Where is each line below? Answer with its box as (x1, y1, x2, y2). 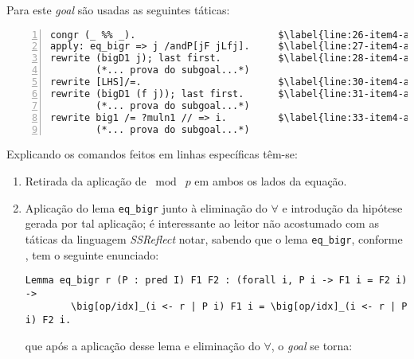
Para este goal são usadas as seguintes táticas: (6, 2, 230, 18)
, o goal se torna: (271, 337, 353, 353)
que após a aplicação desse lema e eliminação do (25, 337, 260, 353)
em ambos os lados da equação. (194, 173, 347, 189)
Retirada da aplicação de (25, 173, 146, 189)
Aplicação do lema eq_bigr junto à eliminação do (25, 199, 268, 216)
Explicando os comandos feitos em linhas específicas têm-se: (6, 146, 298, 162)
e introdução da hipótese (282, 199, 403, 216)
